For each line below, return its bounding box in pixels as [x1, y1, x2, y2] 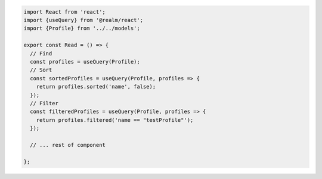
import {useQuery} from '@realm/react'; [23, 17, 143, 23]
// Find [30, 50, 52, 56]
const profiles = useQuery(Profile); [30, 58, 140, 65]
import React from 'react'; [23, 8, 106, 15]
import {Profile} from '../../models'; [23, 25, 140, 32]
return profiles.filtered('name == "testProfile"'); [36, 117, 194, 123]
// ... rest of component [30, 142, 106, 148]
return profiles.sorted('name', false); [36, 83, 156, 90]
